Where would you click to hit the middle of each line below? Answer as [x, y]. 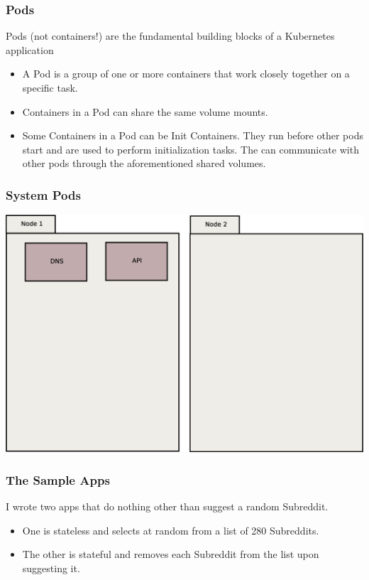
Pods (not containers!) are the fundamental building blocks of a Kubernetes [170, 36]
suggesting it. [51, 568]
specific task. [50, 87]
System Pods [43, 194]
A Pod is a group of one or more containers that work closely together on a [186, 74]
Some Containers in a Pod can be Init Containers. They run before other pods [193, 135]
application [30, 49]
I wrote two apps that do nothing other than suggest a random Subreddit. [167, 506]
